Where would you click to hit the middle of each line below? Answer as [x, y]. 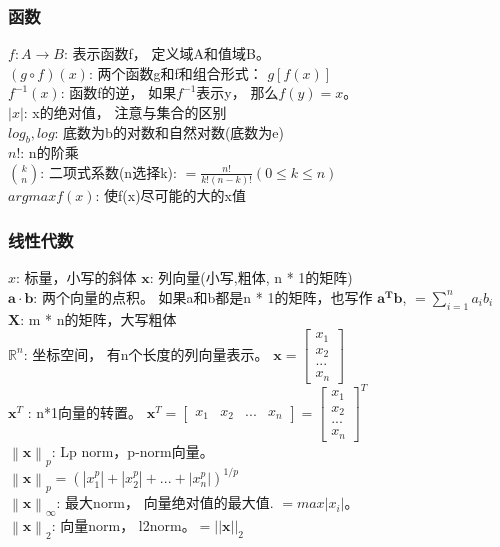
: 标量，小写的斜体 [76, 277]
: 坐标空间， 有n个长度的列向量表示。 [146, 353]
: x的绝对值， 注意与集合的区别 [125, 112]
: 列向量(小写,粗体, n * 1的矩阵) [251, 277]
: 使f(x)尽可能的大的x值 [171, 195]
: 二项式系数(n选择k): [108, 171]
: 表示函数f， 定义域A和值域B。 [166, 53]
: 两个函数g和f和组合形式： [175, 72]
